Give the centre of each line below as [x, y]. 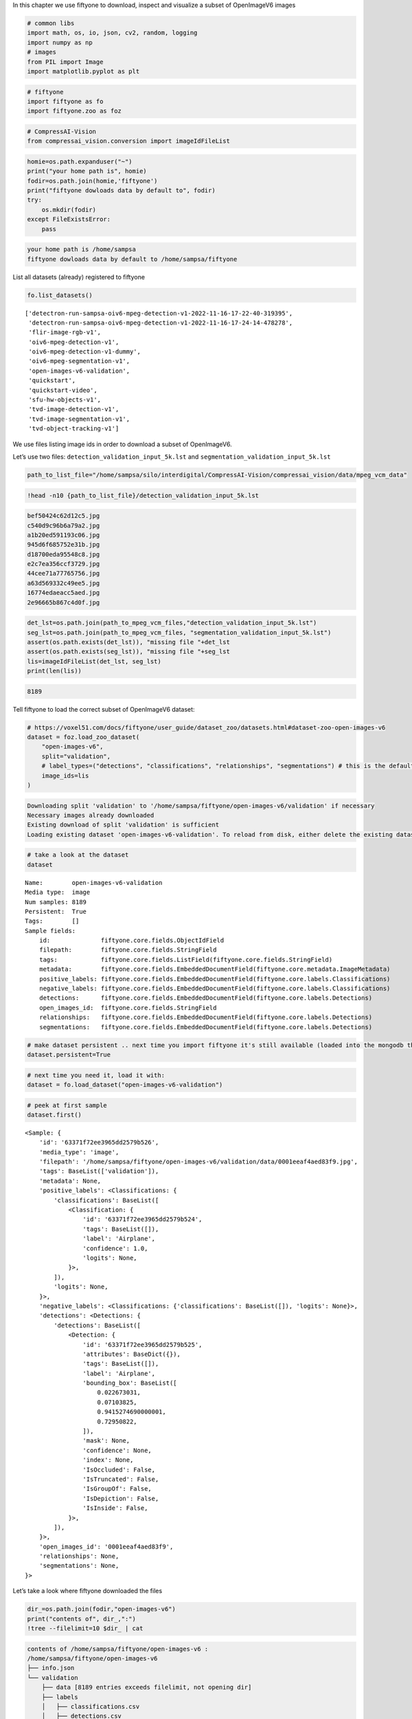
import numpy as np [60, 42]
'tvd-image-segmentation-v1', [79, 419]
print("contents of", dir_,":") [82, 1619]
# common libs [51, 23]
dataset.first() [55, 1115]
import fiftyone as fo [65, 101]
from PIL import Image [65, 62]
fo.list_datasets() [60, 295]
